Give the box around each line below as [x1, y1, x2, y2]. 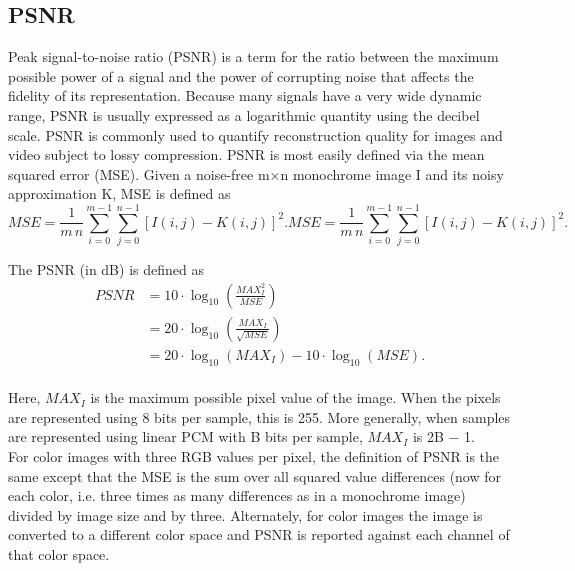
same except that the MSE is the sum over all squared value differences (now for [8, 465, 502, 486]
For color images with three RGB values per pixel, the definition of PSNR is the [8, 445, 500, 466]
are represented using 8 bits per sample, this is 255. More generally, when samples [8, 406, 511, 427]
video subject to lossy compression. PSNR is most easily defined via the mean [8, 144, 485, 165]
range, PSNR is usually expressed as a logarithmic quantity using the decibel [8, 104, 480, 125]
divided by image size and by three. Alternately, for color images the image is [8, 504, 483, 525]
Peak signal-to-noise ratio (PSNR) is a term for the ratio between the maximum [8, 46, 499, 67]
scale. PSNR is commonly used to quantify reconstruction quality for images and [8, 124, 503, 145]
